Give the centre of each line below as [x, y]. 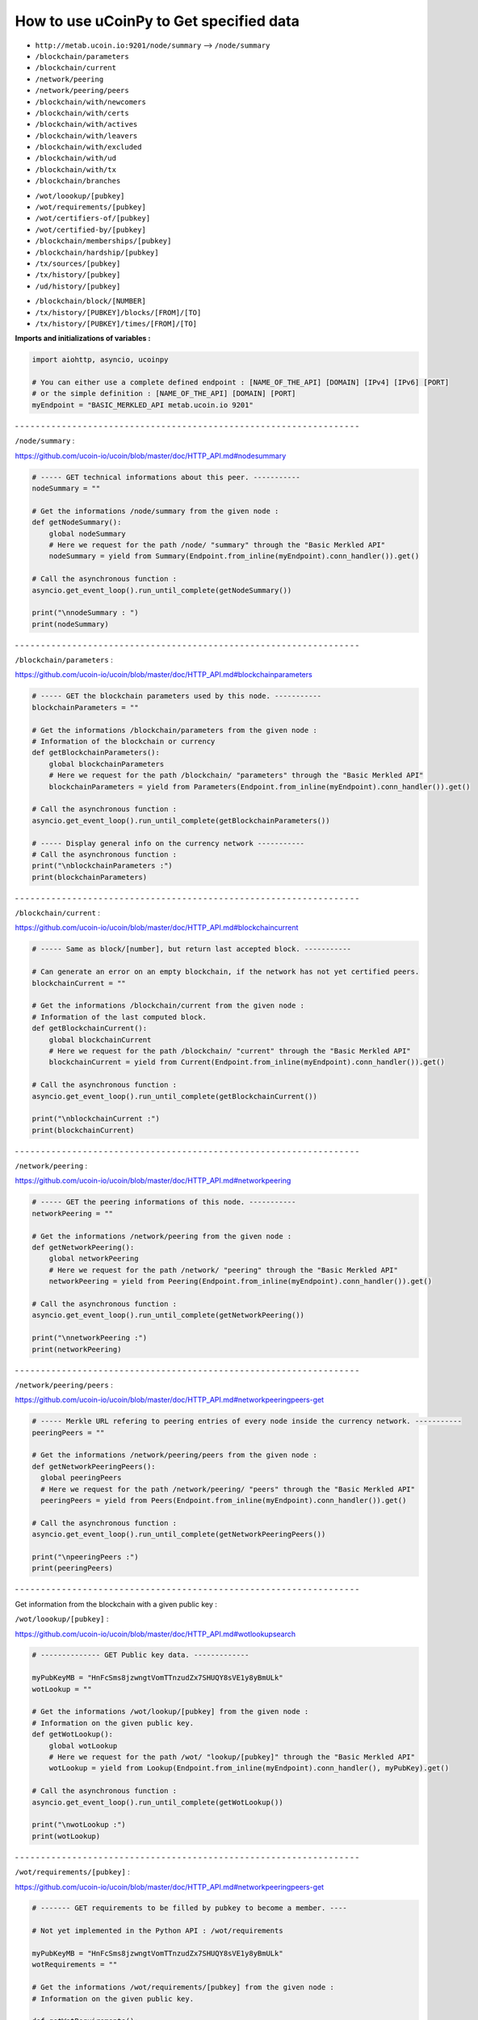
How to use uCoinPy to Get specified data [157, 21]
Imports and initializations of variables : [83, 339]
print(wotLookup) [66, 1836]
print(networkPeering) [77, 1349]
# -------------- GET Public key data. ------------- [140, 1655]
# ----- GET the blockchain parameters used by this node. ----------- [177, 696]
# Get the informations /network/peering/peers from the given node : [175, 1455]
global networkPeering [94, 1259]
